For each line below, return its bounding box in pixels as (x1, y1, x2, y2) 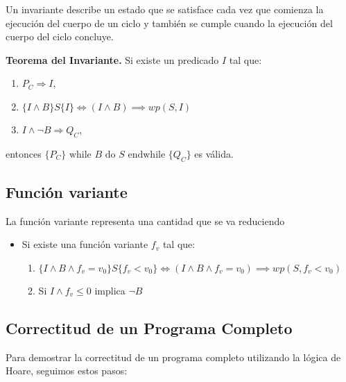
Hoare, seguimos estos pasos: (6, 363, 128, 378)
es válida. (194, 146, 234, 160)
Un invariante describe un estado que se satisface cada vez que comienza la (6, 2, 324, 16)
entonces (6, 146, 42, 160)
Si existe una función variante (21, 237, 148, 251)
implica (94, 283, 126, 297)
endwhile (128, 149, 166, 160)
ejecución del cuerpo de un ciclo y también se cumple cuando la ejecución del (6, 15, 333, 30)
